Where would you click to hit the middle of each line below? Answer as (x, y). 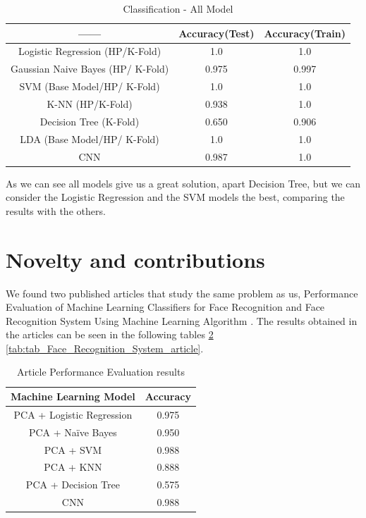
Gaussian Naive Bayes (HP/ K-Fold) (90, 69)
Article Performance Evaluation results (100, 372)
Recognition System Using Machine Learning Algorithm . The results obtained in (182, 320)
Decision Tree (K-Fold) (90, 121)
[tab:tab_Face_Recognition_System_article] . (105, 348)
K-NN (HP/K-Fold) (90, 103)
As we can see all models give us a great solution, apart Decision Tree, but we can (183, 183)
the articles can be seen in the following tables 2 (110, 334)
